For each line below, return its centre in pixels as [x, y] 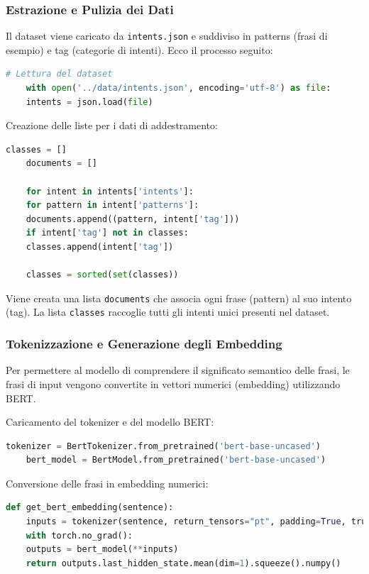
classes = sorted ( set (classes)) [102, 275]
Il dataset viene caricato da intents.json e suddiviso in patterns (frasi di [167, 36]
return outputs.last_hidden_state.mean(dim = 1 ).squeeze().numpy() [183, 563]
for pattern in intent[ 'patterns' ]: [112, 205]
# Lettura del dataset [59, 74]
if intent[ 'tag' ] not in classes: [107, 233]
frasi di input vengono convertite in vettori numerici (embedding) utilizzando [173, 383]
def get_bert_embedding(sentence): [90, 508]
